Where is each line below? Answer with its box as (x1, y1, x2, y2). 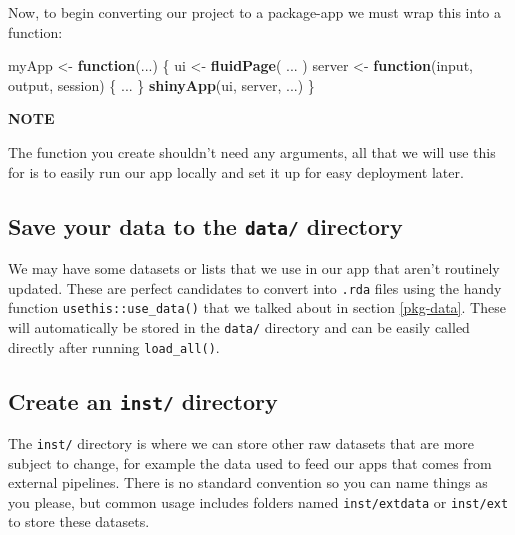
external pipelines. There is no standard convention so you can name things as (8, 472, 488, 493)
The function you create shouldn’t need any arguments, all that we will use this (8, 141, 496, 162)
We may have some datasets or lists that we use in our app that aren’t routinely (8, 257, 500, 278)
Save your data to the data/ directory (8, 210, 403, 241)
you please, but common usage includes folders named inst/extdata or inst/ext (8, 491, 509, 512)
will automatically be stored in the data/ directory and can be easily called (8, 316, 470, 337)
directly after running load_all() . (8, 336, 220, 357)
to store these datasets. (8, 511, 150, 532)
